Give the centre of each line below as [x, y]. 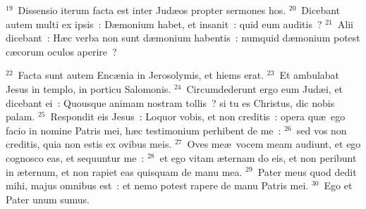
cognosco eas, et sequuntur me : [75, 157]
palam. [20, 116]
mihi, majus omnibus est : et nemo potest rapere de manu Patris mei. [157, 185]
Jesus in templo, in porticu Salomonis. [89, 88]
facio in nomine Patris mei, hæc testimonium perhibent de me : [144, 130]
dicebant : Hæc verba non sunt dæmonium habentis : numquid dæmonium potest [183, 38]
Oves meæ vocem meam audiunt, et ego [274, 144]
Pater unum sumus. [48, 199]
